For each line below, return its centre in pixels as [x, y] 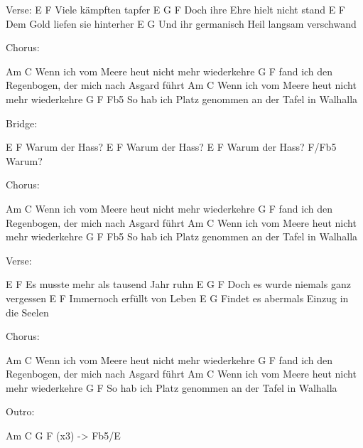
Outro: [20, 411]
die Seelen [27, 312]
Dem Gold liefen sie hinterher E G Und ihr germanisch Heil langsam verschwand [181, 23]
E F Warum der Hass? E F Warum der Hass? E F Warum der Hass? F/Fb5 [171, 147]
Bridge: [22, 123]
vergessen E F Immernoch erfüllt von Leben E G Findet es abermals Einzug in [177, 298]
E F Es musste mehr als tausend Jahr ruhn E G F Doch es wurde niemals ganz [178, 284]
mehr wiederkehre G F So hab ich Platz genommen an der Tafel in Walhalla [172, 387]
